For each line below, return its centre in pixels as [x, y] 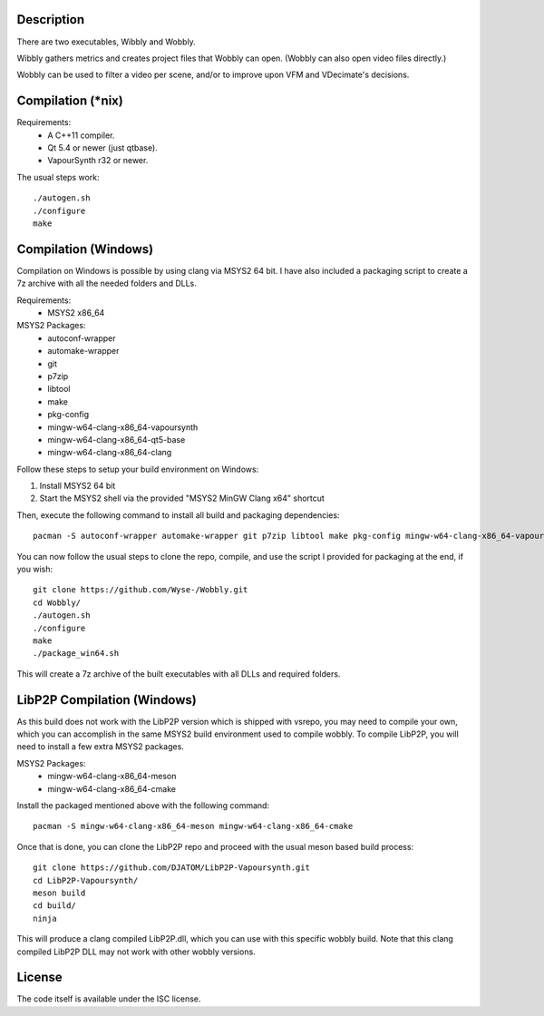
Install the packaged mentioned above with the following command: [143, 806]
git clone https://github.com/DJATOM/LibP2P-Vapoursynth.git [171, 868]
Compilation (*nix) [70, 101]
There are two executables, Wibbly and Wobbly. [107, 42]
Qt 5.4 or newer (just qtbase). [102, 147]
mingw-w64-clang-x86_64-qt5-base [117, 439]
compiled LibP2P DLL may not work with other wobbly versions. [136, 952]
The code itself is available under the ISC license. [109, 999]
